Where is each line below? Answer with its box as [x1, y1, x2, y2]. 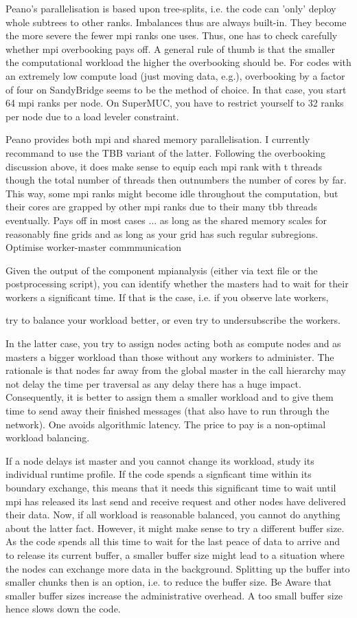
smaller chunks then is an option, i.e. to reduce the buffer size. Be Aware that [5, 575, 332, 589]
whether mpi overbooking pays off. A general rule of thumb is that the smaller [5, 41, 335, 56]
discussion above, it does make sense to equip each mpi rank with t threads [5, 159, 323, 173]
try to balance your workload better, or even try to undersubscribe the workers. [5, 313, 341, 327]
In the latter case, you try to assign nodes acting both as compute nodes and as [5, 336, 341, 351]
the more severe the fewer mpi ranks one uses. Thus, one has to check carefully [5, 28, 338, 43]
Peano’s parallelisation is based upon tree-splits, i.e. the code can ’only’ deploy [5, 1, 336, 15]
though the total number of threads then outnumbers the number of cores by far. [5, 173, 347, 187]
